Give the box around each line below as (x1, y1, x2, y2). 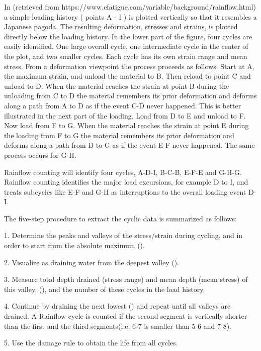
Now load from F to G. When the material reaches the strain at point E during (4, 120, 249, 131)
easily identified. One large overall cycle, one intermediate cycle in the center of (4, 41, 248, 51)
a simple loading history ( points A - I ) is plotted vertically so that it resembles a (4, 11, 257, 22)
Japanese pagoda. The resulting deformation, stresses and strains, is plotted (4, 21, 238, 32)
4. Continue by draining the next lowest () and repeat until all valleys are (4, 301, 231, 311)
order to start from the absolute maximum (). (4, 240, 145, 251)
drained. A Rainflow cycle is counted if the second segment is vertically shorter (4, 311, 247, 321)
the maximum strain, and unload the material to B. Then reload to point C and (4, 71, 251, 81)
